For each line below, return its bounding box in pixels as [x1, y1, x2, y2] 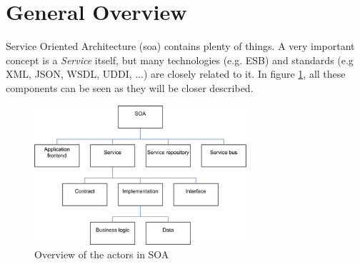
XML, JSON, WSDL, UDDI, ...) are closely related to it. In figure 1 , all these [6, 66, 346, 81]
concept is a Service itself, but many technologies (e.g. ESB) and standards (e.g [6, 52, 354, 67]
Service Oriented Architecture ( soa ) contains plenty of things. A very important [6, 39, 355, 54]
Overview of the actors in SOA [34, 247, 169, 262]
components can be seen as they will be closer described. [6, 80, 254, 95]
